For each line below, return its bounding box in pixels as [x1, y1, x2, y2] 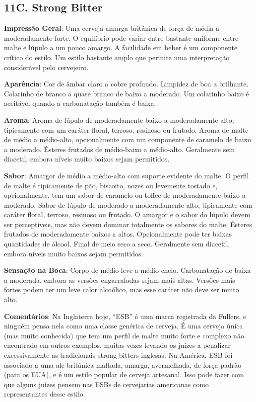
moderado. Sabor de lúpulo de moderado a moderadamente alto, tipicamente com [4, 199, 253, 210]
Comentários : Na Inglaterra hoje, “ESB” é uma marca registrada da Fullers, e [4, 311, 247, 321]
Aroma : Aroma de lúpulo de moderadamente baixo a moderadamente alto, [4, 114, 234, 125]
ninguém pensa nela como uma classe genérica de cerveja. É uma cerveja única [4, 321, 243, 331]
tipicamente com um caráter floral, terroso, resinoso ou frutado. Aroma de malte [4, 124, 249, 135]
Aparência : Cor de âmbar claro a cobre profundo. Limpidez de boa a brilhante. [4, 79, 249, 89]
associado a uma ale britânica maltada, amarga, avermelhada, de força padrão [4, 359, 242, 370]
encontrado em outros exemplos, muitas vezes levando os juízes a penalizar [4, 340, 231, 350]
